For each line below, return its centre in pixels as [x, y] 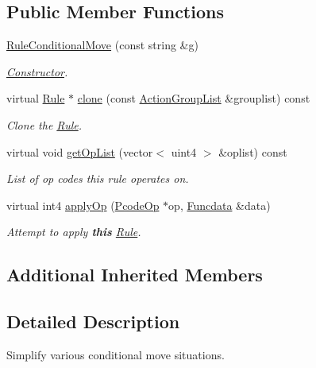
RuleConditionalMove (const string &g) [102, 45]
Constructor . [37, 71]
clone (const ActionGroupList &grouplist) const [194, 98]
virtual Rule [36, 98]
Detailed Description [93, 322]
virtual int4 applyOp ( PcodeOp [83, 205]
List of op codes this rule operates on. [98, 178]
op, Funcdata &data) [220, 205]
